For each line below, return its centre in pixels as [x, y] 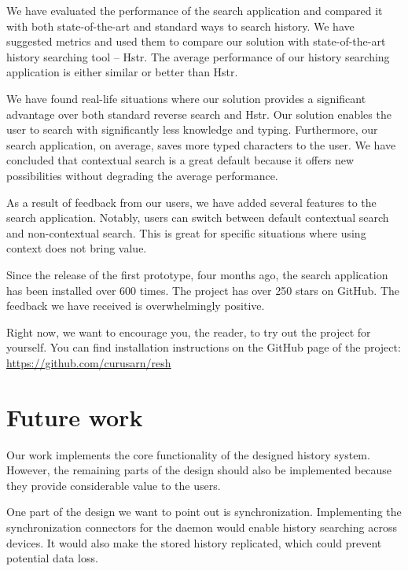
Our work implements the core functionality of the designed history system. [188, 454]
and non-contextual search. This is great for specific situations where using [186, 232]
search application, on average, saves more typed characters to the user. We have [201, 144]
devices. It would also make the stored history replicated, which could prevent [194, 542]
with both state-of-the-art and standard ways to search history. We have [180, 26]
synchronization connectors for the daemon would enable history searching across [202, 527]
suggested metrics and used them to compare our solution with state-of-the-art [196, 41]
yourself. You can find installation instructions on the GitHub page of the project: [204, 347]
